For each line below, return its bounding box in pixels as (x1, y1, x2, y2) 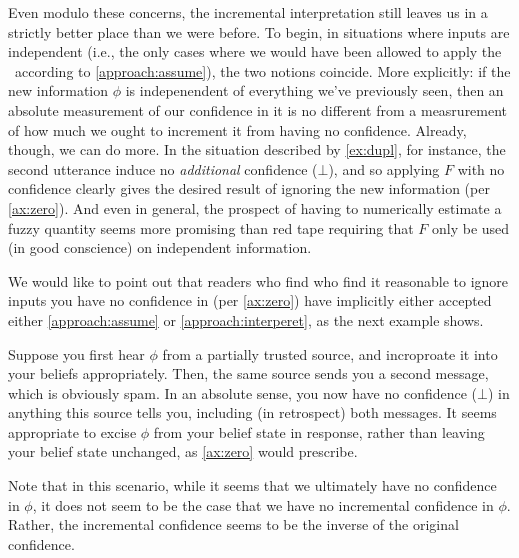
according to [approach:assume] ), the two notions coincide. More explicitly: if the (14, 60, 511, 81)
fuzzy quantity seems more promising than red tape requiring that (8, 217, 414, 238)
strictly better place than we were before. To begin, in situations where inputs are (8, 21, 510, 42)
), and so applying (328, 158, 440, 179)
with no (457, 158, 505, 179)
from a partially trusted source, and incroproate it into (162, 343, 498, 364)
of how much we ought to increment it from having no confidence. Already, (8, 119, 467, 140)
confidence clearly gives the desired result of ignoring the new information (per (8, 178, 490, 199)
